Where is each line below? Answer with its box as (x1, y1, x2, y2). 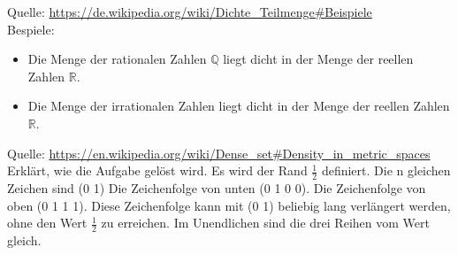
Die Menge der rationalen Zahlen (27, 50, 207, 68)
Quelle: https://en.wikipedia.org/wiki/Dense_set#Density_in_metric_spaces (7, 143, 431, 162)
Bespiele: (7, 19, 55, 38)
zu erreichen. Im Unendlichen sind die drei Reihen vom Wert (101, 213, 430, 232)
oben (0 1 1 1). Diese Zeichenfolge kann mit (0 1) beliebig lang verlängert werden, (7, 196, 451, 214)
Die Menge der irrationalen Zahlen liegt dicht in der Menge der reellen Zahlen (27, 97, 450, 115)
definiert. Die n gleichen (321, 161, 451, 180)
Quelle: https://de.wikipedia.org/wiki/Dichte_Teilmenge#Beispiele (7, 3, 372, 20)
